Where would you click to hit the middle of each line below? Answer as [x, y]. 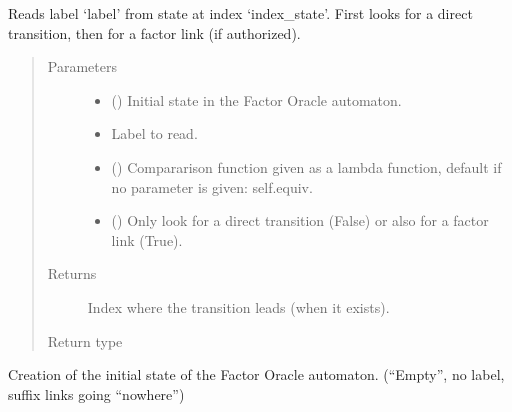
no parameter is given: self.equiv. [212, 186]
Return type [85, 340]
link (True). [147, 239]
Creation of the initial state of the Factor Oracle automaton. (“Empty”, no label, [256, 374]
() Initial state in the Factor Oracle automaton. [256, 99]
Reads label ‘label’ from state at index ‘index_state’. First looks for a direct [240, 13]
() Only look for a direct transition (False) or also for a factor [300, 220]
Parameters [82, 66]
